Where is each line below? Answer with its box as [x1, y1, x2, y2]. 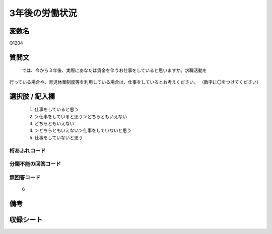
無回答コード [9, 174, 41, 181]
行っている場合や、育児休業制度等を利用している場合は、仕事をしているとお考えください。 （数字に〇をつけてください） [9, 79, 261, 85]
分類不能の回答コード [9, 161, 61, 168]
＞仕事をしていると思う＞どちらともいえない [34, 113, 127, 119]
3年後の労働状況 [9, 8, 78, 19]
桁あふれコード [9, 147, 46, 154]
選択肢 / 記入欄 [9, 92, 55, 101]
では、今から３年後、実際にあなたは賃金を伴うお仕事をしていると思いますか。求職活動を [22, 67, 208, 73]
